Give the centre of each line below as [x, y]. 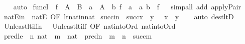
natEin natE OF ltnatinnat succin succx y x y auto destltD [119, 16]
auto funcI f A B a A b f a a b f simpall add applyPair [127, 6]
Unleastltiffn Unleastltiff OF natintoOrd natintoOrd [90, 26]
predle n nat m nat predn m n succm [78, 35]
